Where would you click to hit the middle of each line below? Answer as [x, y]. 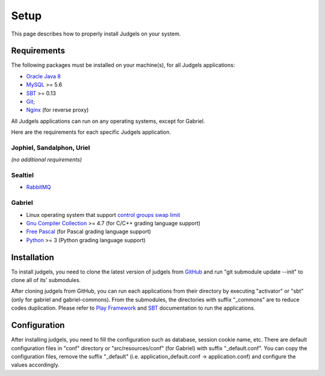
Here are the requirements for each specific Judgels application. [91, 132]
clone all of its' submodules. [46, 280]
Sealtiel [23, 175]
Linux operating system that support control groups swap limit [103, 215]
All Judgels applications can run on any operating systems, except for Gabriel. [108, 121]
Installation [32, 257]
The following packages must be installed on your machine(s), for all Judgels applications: [123, 65]
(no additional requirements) [47, 160]
